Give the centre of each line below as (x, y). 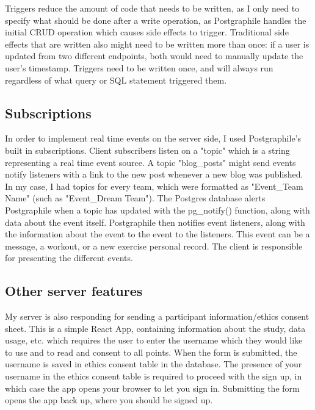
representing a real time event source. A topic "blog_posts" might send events (150, 162)
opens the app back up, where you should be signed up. (109, 400)
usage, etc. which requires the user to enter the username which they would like (154, 340)
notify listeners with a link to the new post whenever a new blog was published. (154, 174)
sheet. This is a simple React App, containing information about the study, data (155, 328)
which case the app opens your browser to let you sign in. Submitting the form (152, 388)
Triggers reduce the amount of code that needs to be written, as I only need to (152, 8)
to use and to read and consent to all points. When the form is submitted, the (151, 352)
